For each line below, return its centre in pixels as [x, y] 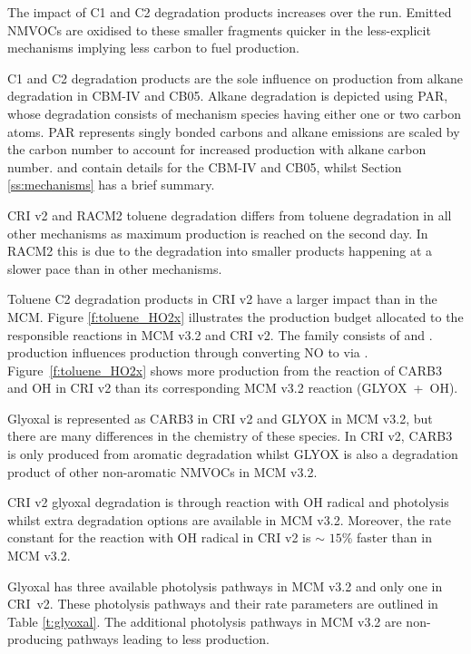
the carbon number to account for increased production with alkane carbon [217, 149]
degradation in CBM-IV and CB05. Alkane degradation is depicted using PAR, [228, 96]
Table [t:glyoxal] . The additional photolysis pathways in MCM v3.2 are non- [219, 621]
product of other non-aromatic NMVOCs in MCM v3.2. [162, 471]
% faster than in [387, 537]
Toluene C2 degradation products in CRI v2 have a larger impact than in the [222, 299]
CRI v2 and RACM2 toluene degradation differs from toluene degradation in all [230, 215]
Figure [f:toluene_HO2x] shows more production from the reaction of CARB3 [225, 370]
